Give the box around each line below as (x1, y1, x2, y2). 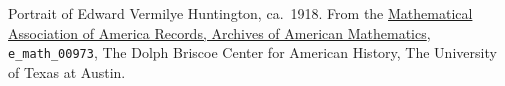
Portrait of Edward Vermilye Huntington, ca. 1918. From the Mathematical (8, 3, 473, 23)
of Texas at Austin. (8, 61, 126, 82)
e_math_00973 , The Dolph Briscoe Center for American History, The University (8, 42, 497, 63)
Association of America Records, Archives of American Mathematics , (8, 22, 431, 43)
